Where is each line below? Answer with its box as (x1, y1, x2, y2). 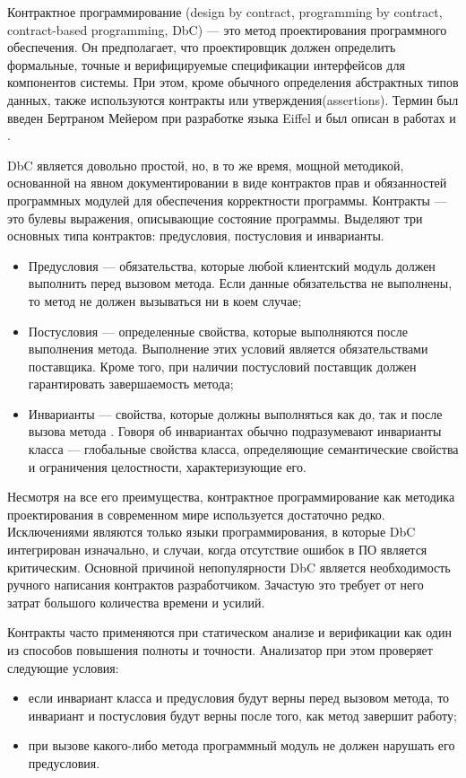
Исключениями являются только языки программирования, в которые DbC (7, 522, 416, 541)
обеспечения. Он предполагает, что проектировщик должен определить (7, 38, 396, 57)
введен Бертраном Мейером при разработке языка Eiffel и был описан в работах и (7, 108, 456, 127)
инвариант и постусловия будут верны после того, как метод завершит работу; (28, 705, 457, 724)
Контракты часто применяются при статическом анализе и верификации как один (7, 623, 452, 642)
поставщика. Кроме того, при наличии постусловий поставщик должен (28, 356, 417, 375)
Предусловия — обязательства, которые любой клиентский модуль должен (28, 256, 436, 275)
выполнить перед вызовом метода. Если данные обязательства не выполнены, (28, 274, 453, 293)
